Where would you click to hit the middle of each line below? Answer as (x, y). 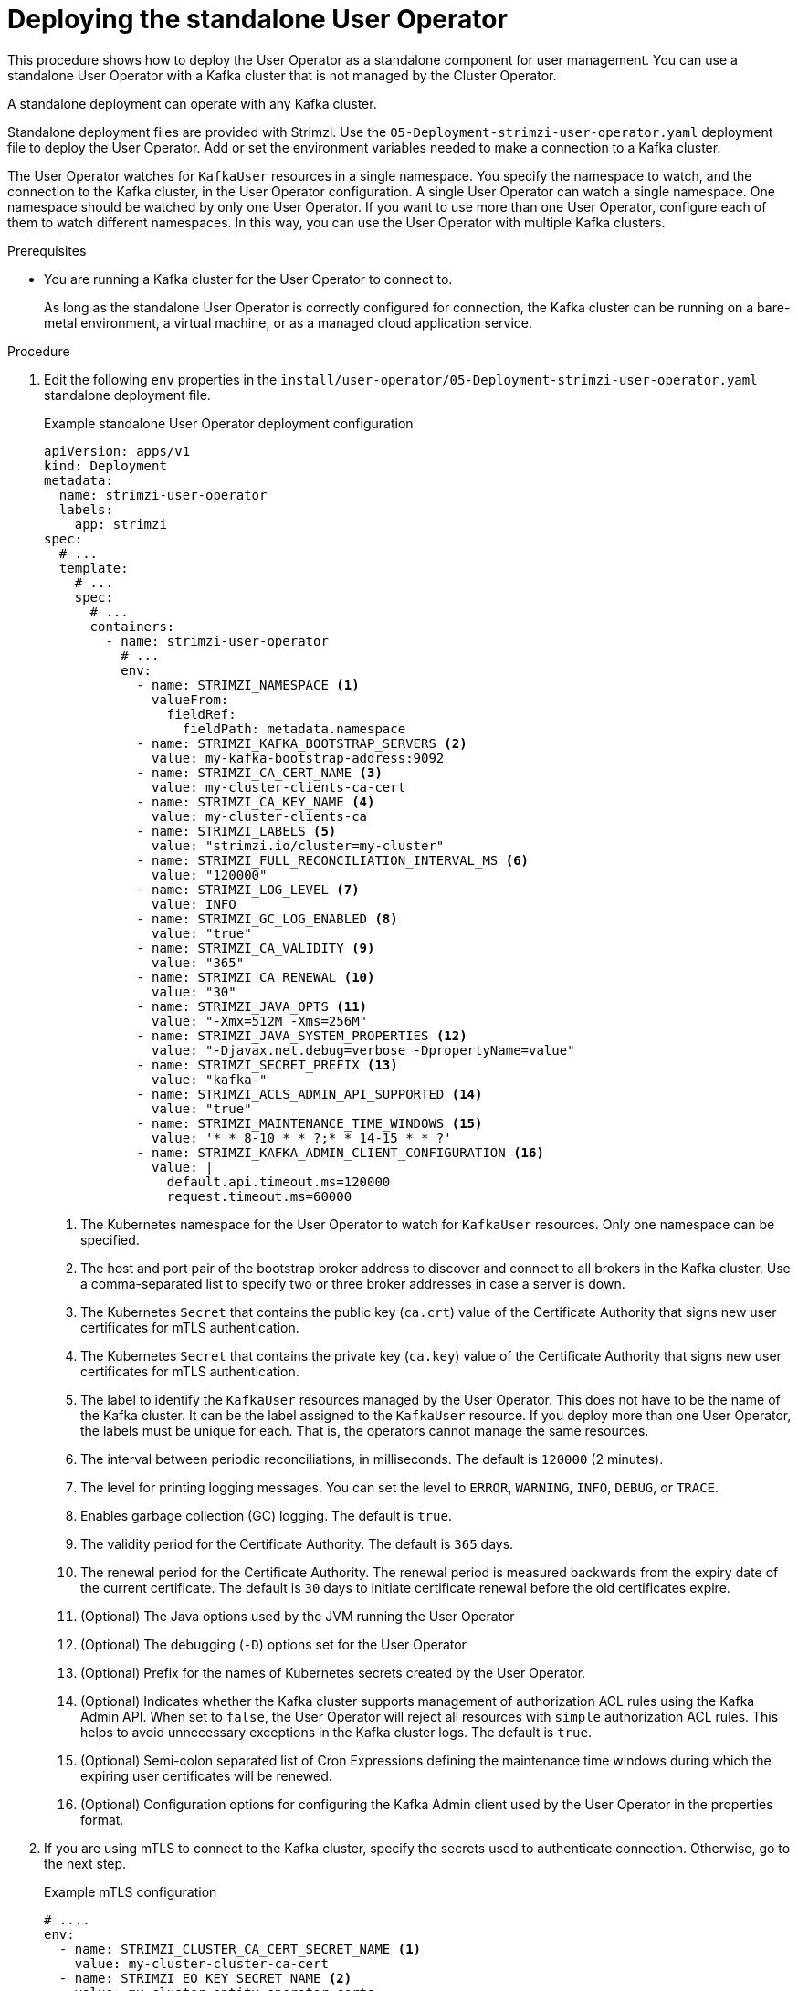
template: (94, 568)
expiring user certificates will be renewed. (206, 1775)
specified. (110, 1239)
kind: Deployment (105, 465)
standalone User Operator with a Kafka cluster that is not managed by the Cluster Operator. (282, 75)
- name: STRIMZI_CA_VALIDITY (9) (256, 948)
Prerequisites (47, 250)
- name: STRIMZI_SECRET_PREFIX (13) (267, 1064)
